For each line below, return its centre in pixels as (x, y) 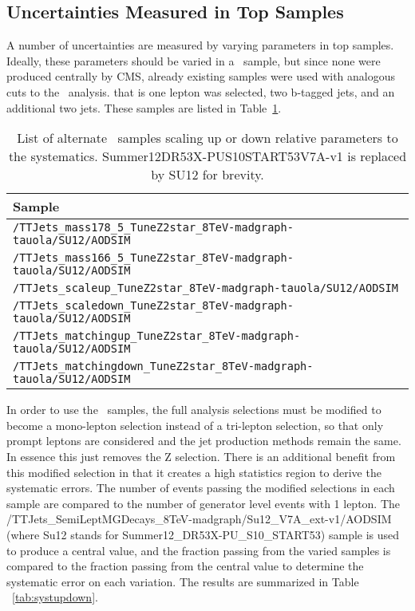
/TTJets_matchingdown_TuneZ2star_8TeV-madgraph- (163, 367)
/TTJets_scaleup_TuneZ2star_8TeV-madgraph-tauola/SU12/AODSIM (206, 288)
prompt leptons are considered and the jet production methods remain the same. (204, 441)
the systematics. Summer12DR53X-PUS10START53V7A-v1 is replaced (207, 156)
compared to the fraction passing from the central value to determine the (185, 566)
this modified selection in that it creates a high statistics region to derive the (194, 472)
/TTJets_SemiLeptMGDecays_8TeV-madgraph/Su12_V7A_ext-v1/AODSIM (199, 519)
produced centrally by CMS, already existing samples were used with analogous (201, 76)
